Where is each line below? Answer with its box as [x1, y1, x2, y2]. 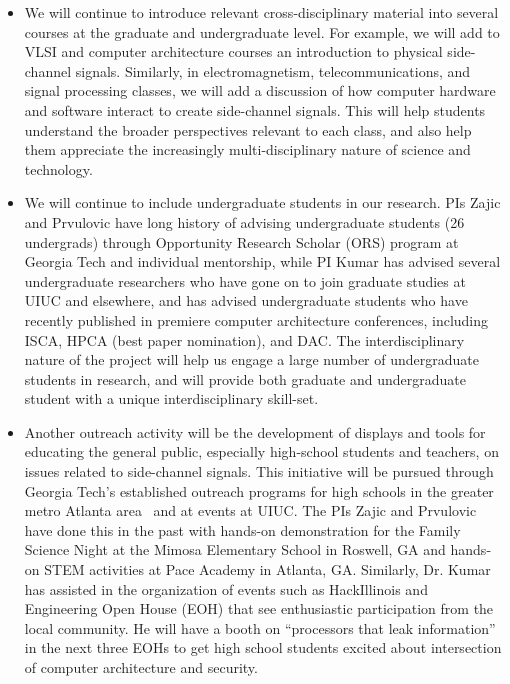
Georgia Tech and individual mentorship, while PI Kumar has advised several [24, 251, 501, 272]
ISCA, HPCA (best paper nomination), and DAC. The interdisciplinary [24, 329, 465, 350]
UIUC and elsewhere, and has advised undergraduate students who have [24, 290, 468, 311]
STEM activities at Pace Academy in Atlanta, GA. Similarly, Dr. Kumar [44, 559, 491, 580]
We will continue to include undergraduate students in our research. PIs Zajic [24, 192, 501, 213]
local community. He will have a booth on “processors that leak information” [24, 617, 496, 638]
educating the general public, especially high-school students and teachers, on [24, 441, 499, 462]
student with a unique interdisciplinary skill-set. [24, 388, 319, 409]
